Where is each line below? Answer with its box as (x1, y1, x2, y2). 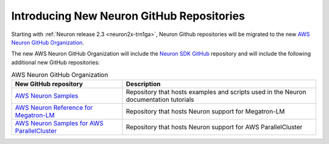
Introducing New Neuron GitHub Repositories (11, 9, 245, 23)
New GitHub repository (15, 80, 83, 88)
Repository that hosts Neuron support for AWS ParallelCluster (126, 123, 303, 131)
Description (126, 80, 161, 88)
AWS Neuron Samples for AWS (15, 119, 104, 128)
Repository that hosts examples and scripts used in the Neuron (126, 88, 306, 96)
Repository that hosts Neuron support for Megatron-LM (126, 107, 285, 116)
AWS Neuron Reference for (15, 104, 93, 112)
